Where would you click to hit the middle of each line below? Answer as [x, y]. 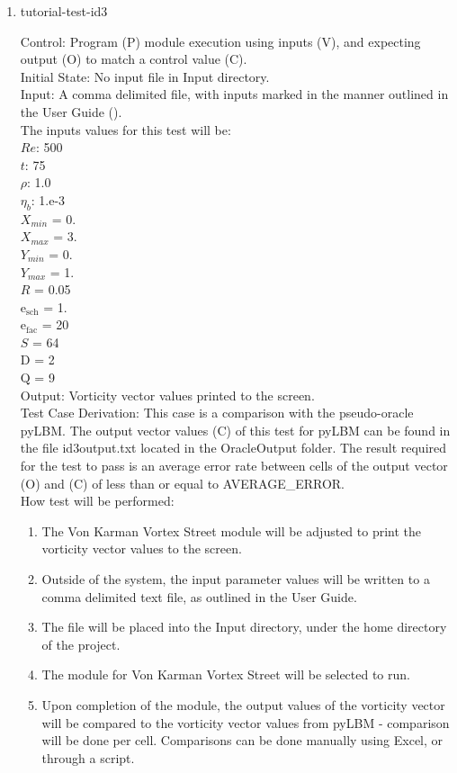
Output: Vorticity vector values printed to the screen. [167, 395]
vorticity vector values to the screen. [142, 548]
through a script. [88, 757]
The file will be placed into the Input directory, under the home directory [244, 627]
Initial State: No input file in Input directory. [145, 76]
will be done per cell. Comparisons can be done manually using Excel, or [242, 740]
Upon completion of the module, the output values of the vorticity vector [243, 704]
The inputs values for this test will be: [125, 129]
